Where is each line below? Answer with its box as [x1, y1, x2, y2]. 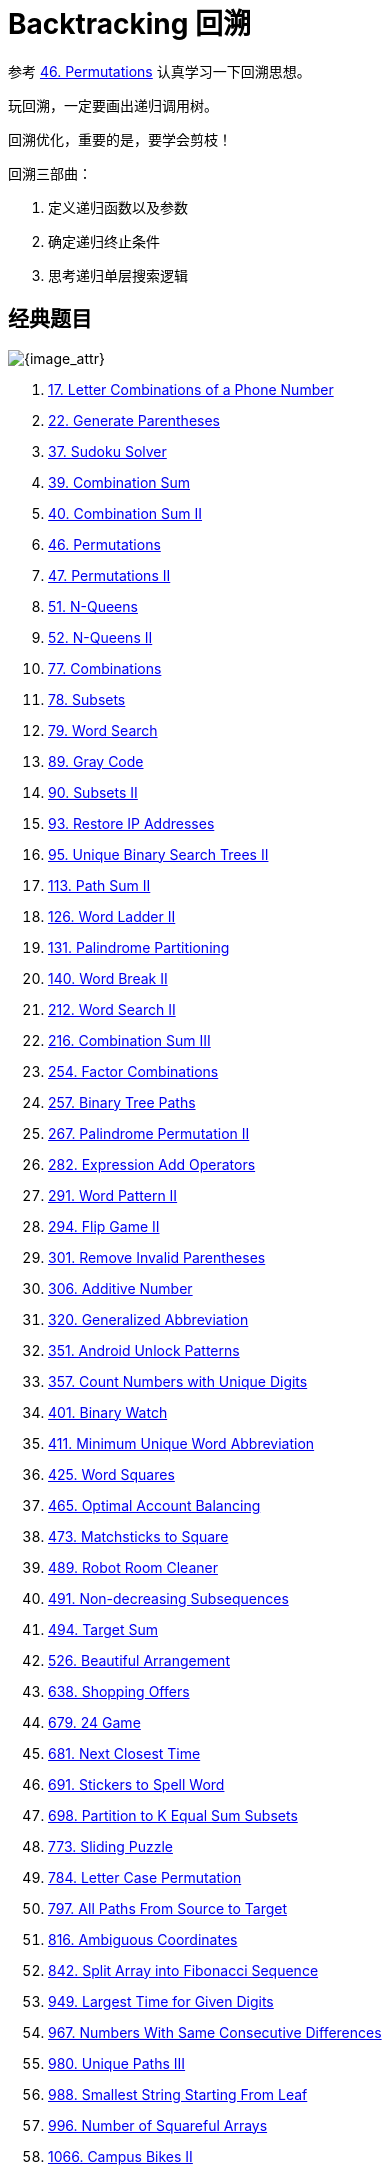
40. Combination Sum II [48, 504, 203, 522]
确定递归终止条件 [48, 232, 160, 250]
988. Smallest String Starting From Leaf [48, 2085, 308, 2103]
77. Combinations [48, 659, 162, 677]
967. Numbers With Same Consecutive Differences [48, 2023, 382, 2041]
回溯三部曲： [8, 164, 92, 182]
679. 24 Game [48, 1713, 141, 1731]
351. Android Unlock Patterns [48, 1341, 240, 1359]
